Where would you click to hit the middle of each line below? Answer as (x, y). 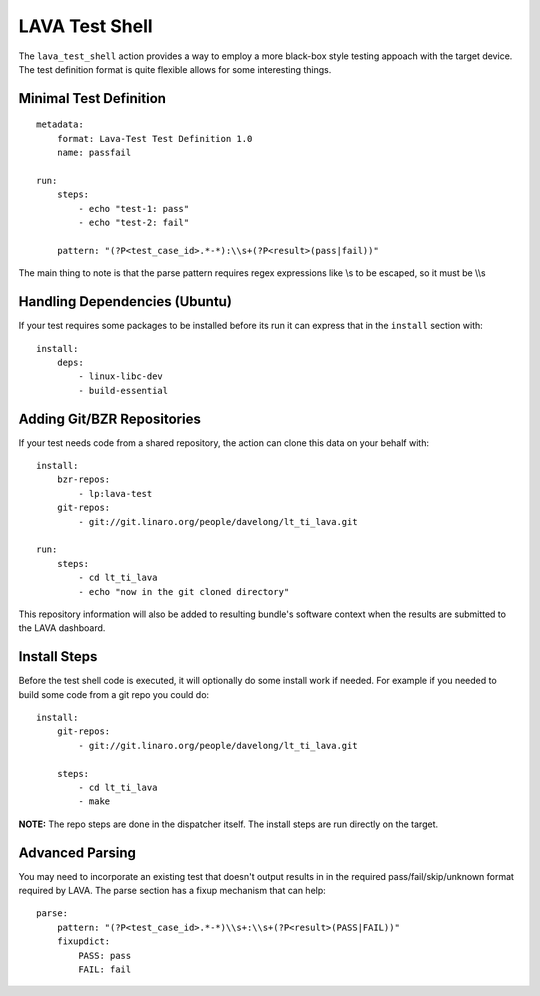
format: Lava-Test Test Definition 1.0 (154, 138)
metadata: (60, 124)
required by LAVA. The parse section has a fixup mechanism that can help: (172, 891)
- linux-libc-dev (121, 376)
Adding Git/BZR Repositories (110, 418)
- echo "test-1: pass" (134, 208)
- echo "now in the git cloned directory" (184, 591)
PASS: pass (105, 955)
